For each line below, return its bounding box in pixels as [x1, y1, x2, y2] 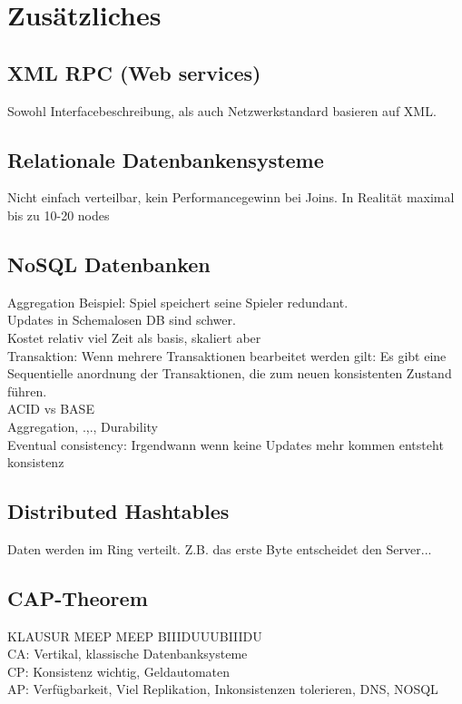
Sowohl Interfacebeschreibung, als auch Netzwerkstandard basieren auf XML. [7, 101, 437, 120]
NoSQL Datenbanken [7, 249, 211, 278]
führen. [7, 381, 47, 400]
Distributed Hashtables [7, 497, 230, 525]
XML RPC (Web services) [7, 58, 261, 86]
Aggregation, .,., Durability [7, 416, 158, 435]
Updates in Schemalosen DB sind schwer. [7, 310, 236, 329]
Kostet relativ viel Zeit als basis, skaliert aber [7, 328, 261, 347]
